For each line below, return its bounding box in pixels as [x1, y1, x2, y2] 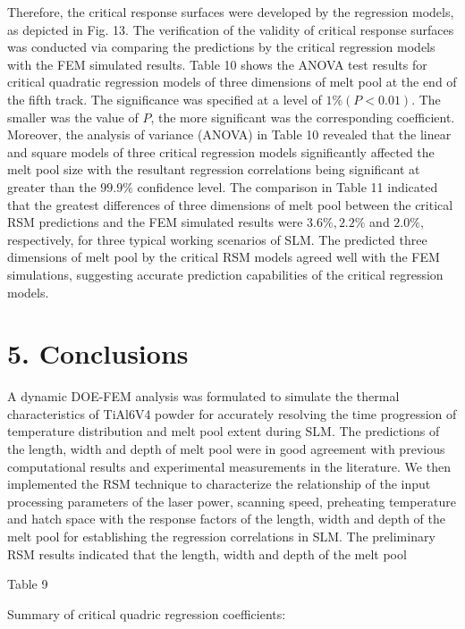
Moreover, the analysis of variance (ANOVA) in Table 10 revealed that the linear [7, 125, 452, 144]
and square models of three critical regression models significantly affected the [7, 142, 435, 161]
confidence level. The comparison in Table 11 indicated [137, 177, 438, 196]
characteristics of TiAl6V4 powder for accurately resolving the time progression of [7, 404, 457, 423]
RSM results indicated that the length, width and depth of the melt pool [7, 544, 407, 563]
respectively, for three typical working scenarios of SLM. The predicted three [7, 230, 427, 248]
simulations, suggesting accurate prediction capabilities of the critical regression [7, 264, 444, 283]
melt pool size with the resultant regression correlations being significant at [7, 160, 420, 179]
